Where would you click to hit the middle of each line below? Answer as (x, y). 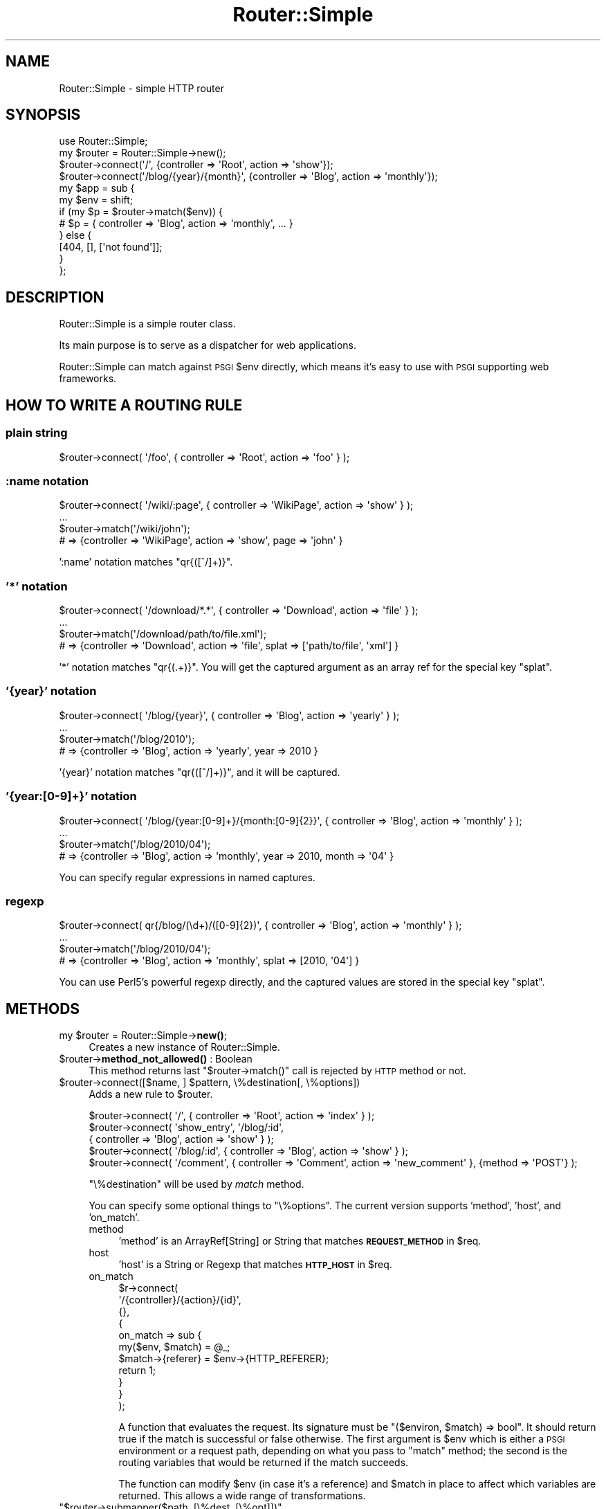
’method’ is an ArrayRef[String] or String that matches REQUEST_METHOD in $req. (300, 1241)
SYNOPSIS (43, 115)
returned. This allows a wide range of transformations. (242, 1496)
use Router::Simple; (103, 141)
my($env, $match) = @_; (174, 1347)
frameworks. (88, 379)
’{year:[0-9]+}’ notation (71, 796)
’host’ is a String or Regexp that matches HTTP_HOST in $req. (255, 1265)
